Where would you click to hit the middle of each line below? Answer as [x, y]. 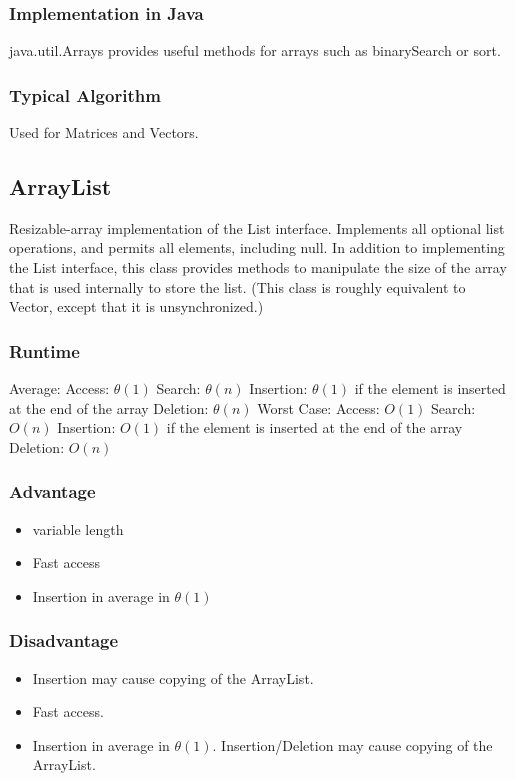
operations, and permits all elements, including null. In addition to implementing [257, 247]
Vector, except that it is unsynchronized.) [136, 306]
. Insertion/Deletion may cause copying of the [352, 744]
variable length [78, 528]
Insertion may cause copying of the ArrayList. [173, 677]
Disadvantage [64, 640]
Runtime [44, 350]
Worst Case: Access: [318, 407]
